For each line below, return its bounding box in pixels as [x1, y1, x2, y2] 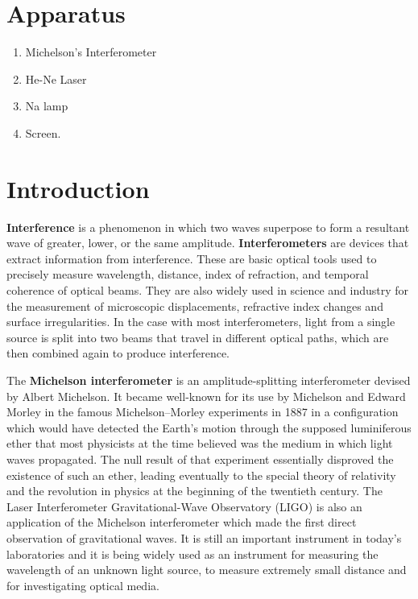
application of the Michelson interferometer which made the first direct [6, 514, 357, 531]
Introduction [6, 171, 150, 204]
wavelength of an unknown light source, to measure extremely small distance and [6, 561, 407, 578]
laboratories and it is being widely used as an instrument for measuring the [6, 545, 379, 562]
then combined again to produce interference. [6, 345, 230, 361]
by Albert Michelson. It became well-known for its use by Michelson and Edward [6, 387, 406, 404]
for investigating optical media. [6, 576, 159, 593]
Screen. [25, 124, 61, 141]
